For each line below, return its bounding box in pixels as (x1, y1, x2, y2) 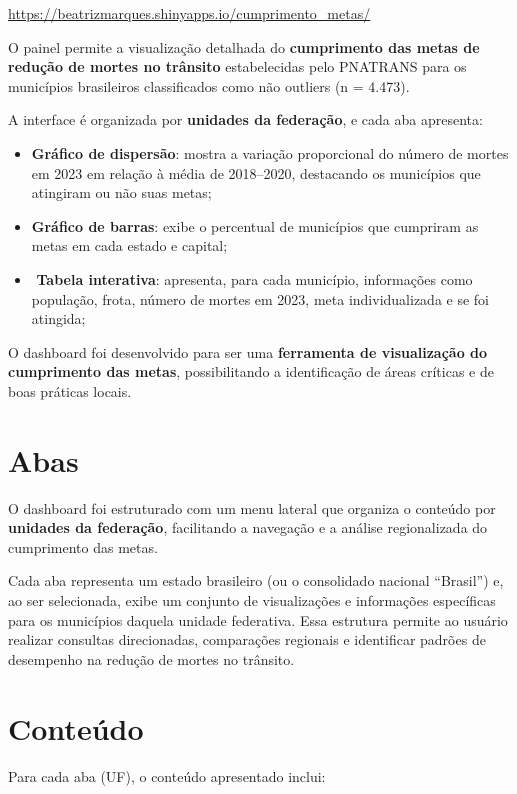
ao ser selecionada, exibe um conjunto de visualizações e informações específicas (8, 590, 496, 610)
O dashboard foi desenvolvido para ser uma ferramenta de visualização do (8, 341, 488, 362)
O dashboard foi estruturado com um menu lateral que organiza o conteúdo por (8, 497, 496, 518)
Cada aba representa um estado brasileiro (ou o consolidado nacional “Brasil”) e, (8, 570, 504, 591)
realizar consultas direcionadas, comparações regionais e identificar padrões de (8, 629, 486, 650)
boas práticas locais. (8, 380, 132, 401)
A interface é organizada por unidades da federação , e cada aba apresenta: (8, 109, 483, 130)
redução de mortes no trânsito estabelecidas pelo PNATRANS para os (8, 56, 467, 77)
